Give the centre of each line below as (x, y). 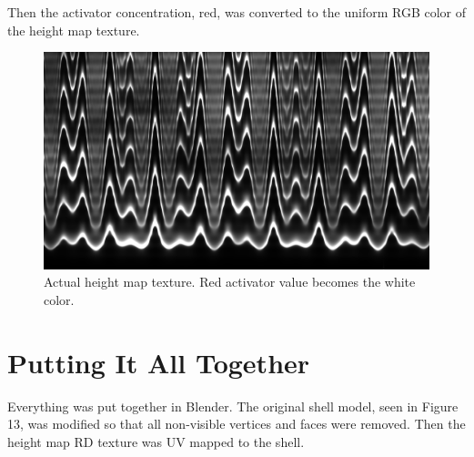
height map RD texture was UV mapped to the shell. (156, 441)
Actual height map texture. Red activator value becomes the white (230, 282)
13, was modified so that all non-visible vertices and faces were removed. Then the (237, 424)
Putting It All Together (159, 362)
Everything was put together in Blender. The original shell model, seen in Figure (233, 406)
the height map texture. (74, 30)
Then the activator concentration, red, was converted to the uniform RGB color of (237, 12)
